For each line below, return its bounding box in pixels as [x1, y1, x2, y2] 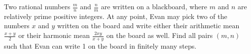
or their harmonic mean [18, 30, 90, 40]
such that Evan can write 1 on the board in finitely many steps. [4, 40, 197, 51]
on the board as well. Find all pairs [106, 30, 213, 40]
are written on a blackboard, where [101, 1, 208, 11]
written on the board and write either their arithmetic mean [57, 20, 240, 31]
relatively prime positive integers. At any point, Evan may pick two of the [4, 11, 227, 21]
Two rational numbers [4, 1, 71, 11]
